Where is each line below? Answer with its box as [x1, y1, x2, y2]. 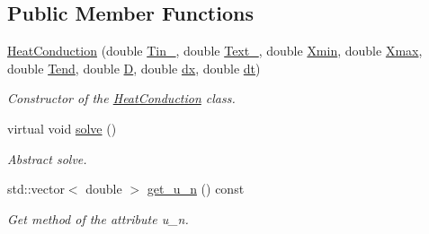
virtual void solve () [7, 118, 117, 137]
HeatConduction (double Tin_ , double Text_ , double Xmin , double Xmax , [7, 41, 423, 60]
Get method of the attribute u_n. [7, 209, 189, 228]
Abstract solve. [7, 149, 87, 168]
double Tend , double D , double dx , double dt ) [7, 58, 261, 77]
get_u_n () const [147, 179, 245, 198]
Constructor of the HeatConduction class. [7, 89, 236, 108]
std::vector [7, 179, 65, 198]
